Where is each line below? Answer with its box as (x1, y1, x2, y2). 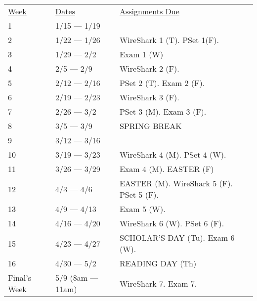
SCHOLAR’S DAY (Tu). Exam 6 (119, 232, 235, 243)
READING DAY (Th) (119, 258, 197, 269)
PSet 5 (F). (119, 189, 159, 200)
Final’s (8, 272, 31, 283)
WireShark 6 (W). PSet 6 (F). (119, 217, 224, 229)
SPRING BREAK (119, 120, 182, 131)
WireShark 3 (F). (119, 91, 179, 103)
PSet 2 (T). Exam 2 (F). (119, 77, 205, 88)
